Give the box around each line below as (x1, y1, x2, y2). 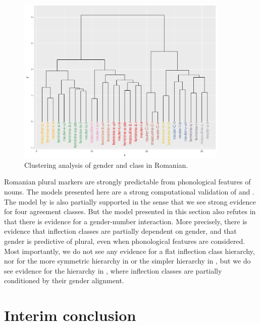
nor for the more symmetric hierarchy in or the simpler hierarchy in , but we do (4, 255, 251, 266)
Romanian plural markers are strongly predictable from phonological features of (4, 176, 251, 187)
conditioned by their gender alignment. (4, 275, 124, 286)
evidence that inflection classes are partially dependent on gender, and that (4, 226, 237, 236)
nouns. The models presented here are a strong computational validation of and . (4, 186, 254, 197)
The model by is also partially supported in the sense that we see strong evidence (4, 196, 256, 207)
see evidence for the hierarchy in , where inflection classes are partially (4, 265, 222, 276)
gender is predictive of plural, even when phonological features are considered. (4, 235, 245, 246)
